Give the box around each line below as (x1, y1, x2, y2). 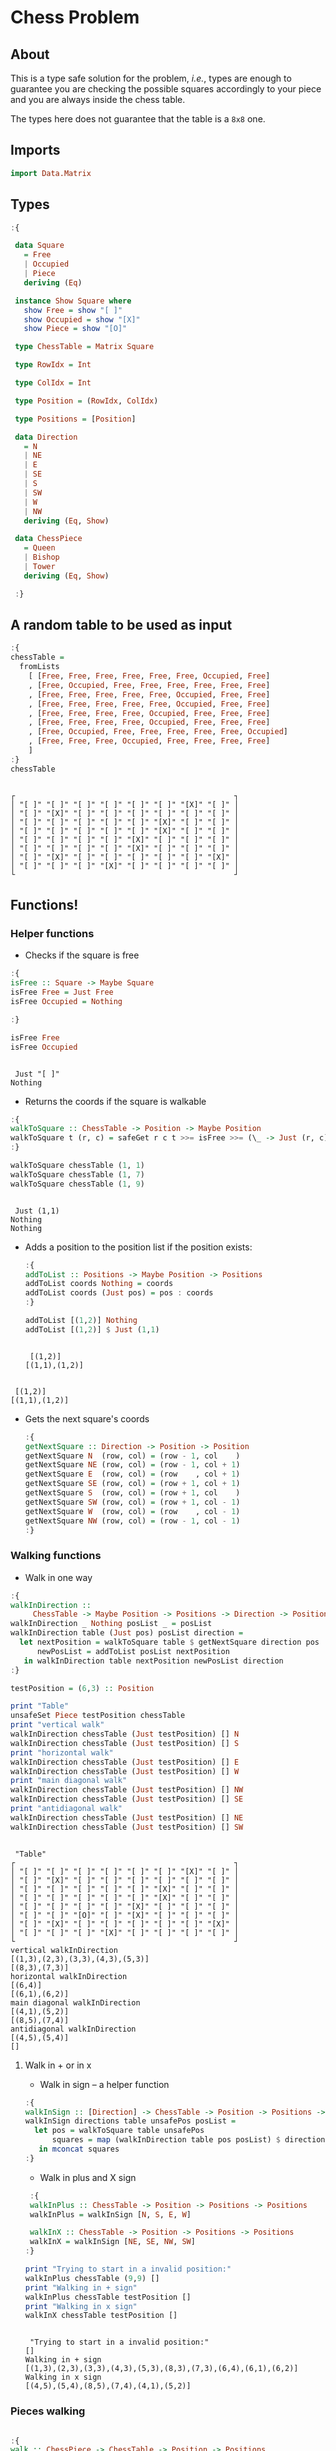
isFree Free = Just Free (10, 987, 114, 998)
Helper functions (10, 927, 95, 940)
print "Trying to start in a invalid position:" (24, 2264, 232, 2275)
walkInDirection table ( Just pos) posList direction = (10, 1628, 244, 1638)
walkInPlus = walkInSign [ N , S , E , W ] (29, 2209, 192, 2220)
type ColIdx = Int (14, 378, 92, 388)
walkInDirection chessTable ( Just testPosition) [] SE (10, 1794, 244, 1805)
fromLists (19, 662, 60, 672)
